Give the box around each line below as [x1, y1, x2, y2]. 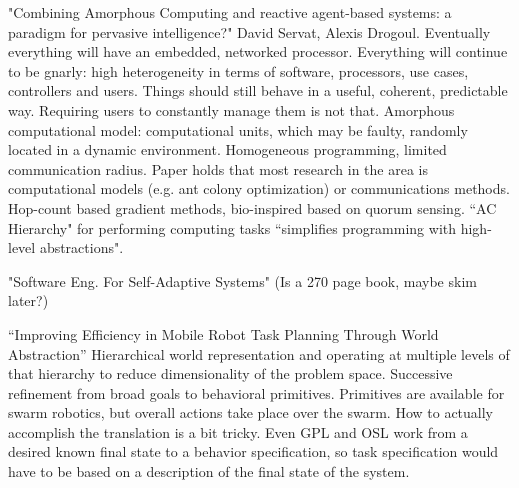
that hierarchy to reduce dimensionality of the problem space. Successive [8, 363, 453, 384]
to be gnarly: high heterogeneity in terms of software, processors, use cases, [8, 60, 469, 81]
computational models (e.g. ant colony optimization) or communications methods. [8, 178, 510, 199]
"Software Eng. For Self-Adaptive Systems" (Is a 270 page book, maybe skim [8, 270, 477, 291]
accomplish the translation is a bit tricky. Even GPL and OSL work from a [8, 421, 468, 442]
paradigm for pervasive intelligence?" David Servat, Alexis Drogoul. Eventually [8, 21, 491, 42]
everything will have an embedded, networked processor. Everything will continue [8, 41, 508, 62]
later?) [8, 290, 49, 311]
